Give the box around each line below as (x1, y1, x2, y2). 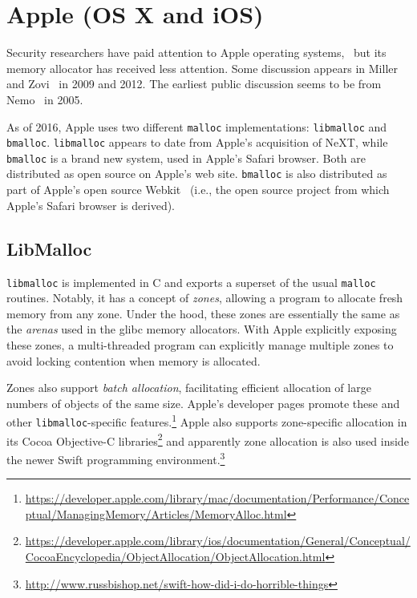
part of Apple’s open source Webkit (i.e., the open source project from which (6, 181, 390, 198)
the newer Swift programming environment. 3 (6, 448, 225, 467)
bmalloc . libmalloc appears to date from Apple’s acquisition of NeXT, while (6, 134, 388, 151)
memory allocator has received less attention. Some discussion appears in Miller (6, 59, 398, 76)
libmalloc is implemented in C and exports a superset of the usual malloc (6, 273, 376, 290)
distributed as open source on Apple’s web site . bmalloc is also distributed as (6, 165, 387, 182)
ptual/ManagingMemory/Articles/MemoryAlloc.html (25, 505, 287, 522)
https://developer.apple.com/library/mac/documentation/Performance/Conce (25, 490, 410, 507)
